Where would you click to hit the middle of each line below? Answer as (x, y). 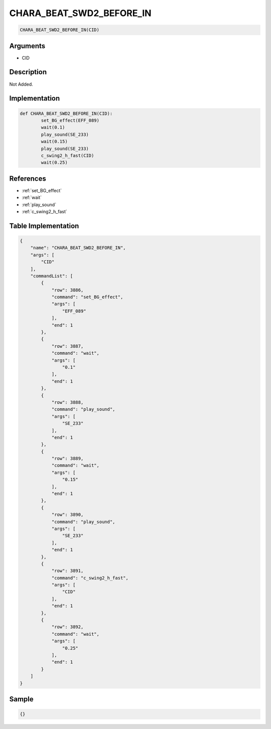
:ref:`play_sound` (39, 204)
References (28, 178)
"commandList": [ (52, 276)
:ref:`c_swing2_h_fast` (44, 211)
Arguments (27, 46)
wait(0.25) (54, 163)
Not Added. (21, 84)
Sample (21, 699)
